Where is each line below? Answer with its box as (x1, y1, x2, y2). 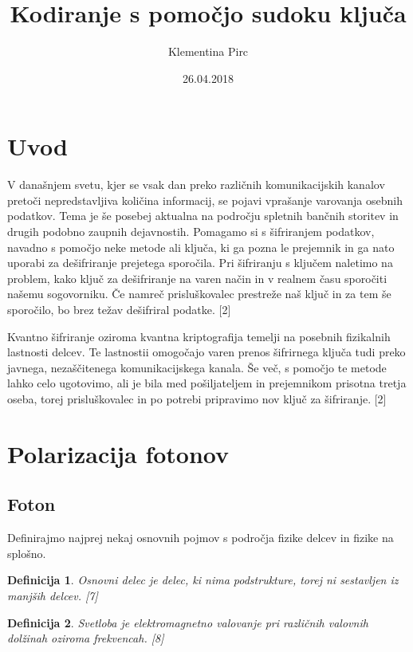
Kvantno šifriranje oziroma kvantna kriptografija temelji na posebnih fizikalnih (7, 328, 391, 344)
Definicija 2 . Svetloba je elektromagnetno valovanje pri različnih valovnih (7, 614, 368, 630)
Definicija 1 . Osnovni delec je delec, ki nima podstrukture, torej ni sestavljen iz (7, 571, 399, 588)
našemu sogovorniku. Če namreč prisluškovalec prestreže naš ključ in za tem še (7, 285, 391, 302)
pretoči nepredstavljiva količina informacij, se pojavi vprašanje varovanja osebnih (7, 191, 403, 208)
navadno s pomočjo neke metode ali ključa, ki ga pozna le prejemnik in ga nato (7, 238, 395, 255)
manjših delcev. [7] (7, 587, 98, 603)
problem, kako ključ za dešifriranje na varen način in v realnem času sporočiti (7, 269, 387, 286)
